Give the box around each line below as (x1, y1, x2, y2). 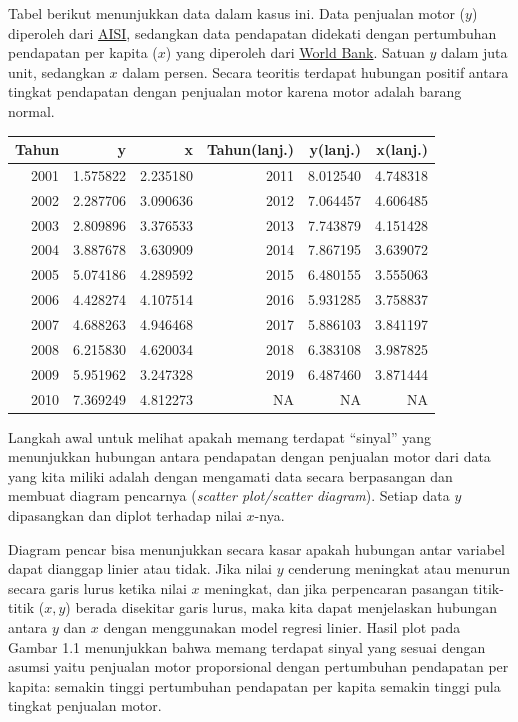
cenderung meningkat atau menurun (288, 558, 510, 579)
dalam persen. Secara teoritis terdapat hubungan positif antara (122, 61, 509, 82)
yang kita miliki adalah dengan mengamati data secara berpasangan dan (8, 465, 453, 486)
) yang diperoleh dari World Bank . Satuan (165, 42, 425, 63)
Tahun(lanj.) (206, 139, 295, 160)
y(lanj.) (309, 139, 362, 160)
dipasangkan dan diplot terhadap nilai (8, 504, 242, 525)
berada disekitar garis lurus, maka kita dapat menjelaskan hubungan (75, 597, 498, 618)
